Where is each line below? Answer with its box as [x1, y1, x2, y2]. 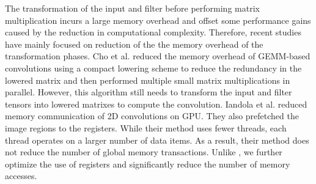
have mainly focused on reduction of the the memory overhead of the [5, 37, 263, 50]
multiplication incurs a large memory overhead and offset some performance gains [5, 13, 311, 26]
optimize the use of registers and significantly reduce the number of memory [5, 157, 290, 170]
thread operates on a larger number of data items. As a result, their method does [5, 133, 309, 146]
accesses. [5, 169, 37, 182]
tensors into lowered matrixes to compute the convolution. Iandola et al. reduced [5, 97, 307, 110]
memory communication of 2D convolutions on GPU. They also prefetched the [5, 109, 299, 122]
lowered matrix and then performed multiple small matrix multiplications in [5, 73, 290, 86]
